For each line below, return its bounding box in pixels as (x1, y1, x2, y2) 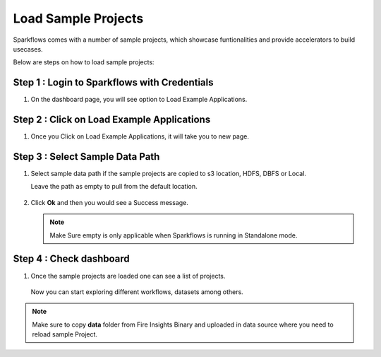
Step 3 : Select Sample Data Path (13, 151, 160, 163)
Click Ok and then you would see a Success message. (30, 198, 188, 206)
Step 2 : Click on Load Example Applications (13, 114, 211, 126)
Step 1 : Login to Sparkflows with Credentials (13, 76, 214, 88)
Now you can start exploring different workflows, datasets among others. (30, 287, 243, 296)
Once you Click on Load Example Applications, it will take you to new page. (30, 132, 250, 141)
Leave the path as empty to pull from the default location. (30, 182, 198, 191)
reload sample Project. (32, 330, 98, 339)
